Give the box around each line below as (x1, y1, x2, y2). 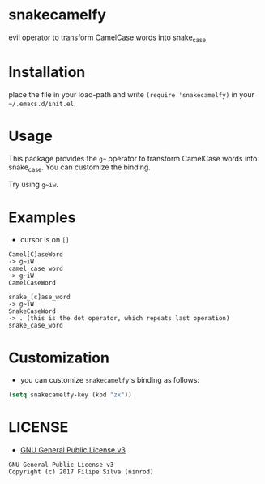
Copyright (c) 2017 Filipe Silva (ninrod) (8, 468, 154, 476)
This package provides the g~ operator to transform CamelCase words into (8, 153, 258, 163)
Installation (8, 62, 86, 81)
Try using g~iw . (8, 180, 59, 190)
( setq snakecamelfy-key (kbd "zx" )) (8, 391, 132, 399)
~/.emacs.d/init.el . (8, 98, 76, 108)
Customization (8, 349, 109, 366)
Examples (8, 208, 76, 226)
